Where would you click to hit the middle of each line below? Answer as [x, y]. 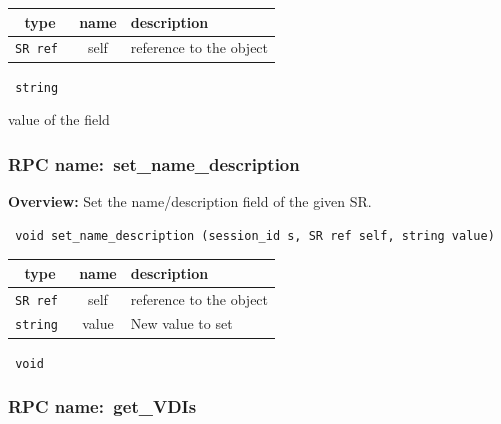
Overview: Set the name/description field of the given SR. [190, 200]
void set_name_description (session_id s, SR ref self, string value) [255, 235]
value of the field [59, 119]
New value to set [181, 323]
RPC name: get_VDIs [102, 406]
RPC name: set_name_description [154, 163]
